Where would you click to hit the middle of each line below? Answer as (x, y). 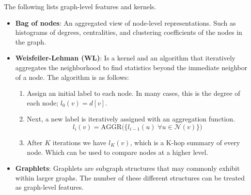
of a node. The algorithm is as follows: (72, 77)
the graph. (31, 41)
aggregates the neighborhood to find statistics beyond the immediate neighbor (131, 67)
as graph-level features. (49, 187)
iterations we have (79, 142)
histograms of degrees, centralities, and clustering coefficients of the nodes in (129, 32)
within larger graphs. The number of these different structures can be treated (130, 177)
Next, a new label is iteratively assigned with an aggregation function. (131, 119)
